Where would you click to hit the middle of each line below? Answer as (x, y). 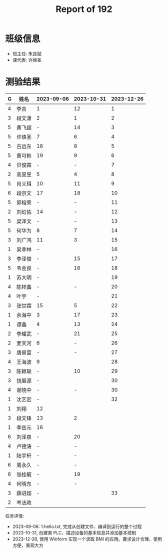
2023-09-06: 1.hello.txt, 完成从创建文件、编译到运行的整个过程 (77, 526)
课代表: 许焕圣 (27, 60)
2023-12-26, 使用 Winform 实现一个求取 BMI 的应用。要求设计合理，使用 (87, 539)
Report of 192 (84, 9)
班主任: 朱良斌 (27, 53)
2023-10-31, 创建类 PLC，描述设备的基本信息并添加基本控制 (74, 532)
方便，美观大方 (28, 545)
